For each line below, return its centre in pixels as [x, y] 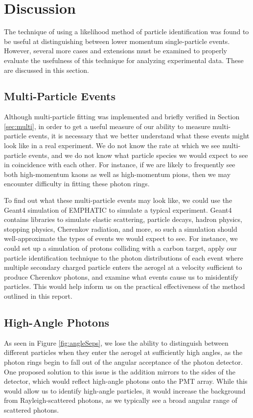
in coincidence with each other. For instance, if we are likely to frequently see [120, 165]
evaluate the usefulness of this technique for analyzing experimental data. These [124, 60]
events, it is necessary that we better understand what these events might [139, 136]
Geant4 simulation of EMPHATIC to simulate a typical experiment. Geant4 [118, 209]
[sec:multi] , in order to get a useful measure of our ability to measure [107, 126]
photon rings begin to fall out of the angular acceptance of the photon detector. [123, 362]
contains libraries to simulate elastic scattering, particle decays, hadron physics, [123, 219]
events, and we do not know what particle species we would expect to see [138, 155]
